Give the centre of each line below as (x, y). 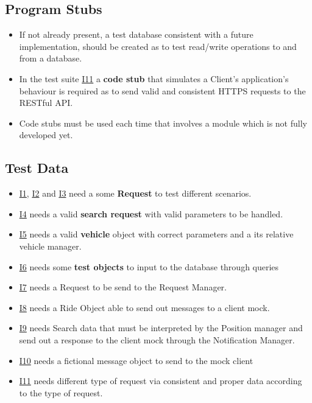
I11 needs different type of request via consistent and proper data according (161, 381)
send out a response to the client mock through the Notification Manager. (157, 339)
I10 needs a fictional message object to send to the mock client (136, 360)
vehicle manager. (50, 246)
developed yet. (46, 135)
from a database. (51, 58)
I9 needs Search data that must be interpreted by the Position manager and (161, 328)
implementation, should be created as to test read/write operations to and (158, 46)
